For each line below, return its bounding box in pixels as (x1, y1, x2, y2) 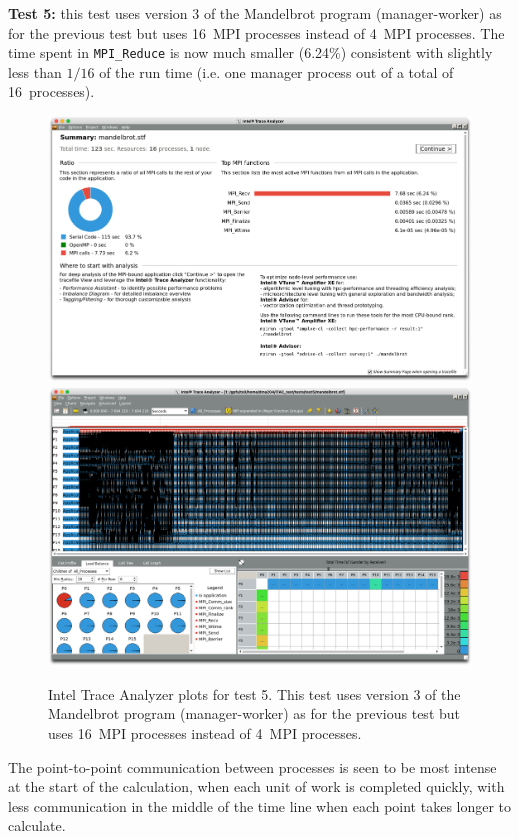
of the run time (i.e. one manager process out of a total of (99, 61, 454, 82)
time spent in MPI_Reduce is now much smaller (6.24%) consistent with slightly (8, 42, 493, 63)
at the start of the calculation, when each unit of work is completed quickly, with (8, 776, 505, 797)
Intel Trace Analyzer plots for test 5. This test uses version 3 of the (48, 683, 461, 704)
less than (8, 61, 62, 82)
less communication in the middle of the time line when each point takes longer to (8, 795, 512, 816)
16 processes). (8, 81, 95, 102)
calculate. (8, 815, 66, 836)
